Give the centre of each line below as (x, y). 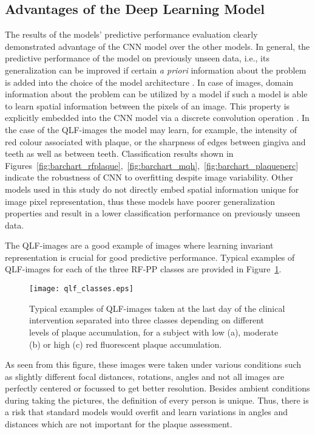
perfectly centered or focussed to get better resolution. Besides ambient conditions (157, 388)
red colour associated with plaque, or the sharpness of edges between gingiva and (155, 141)
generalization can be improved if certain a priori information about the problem (156, 70)
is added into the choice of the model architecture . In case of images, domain (149, 82)
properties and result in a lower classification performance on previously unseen (153, 213)
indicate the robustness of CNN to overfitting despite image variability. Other (149, 177)
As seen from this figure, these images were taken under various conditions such (153, 364)
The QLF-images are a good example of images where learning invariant (139, 245)
